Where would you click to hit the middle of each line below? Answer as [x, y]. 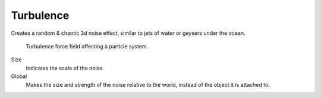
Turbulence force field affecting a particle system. [87, 46]
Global [19, 76]
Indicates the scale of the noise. [65, 68]
